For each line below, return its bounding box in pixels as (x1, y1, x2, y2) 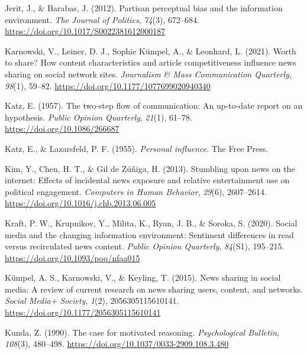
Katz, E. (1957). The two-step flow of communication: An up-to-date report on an (5, 99, 303, 112)
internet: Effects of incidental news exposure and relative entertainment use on (5, 174, 290, 186)
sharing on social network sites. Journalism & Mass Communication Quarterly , (5, 67, 292, 80)
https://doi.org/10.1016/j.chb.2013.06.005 (5, 197, 156, 209)
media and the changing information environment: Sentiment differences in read (5, 228, 294, 241)
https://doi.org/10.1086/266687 (5, 122, 119, 135)
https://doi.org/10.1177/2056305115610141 (5, 306, 161, 319)
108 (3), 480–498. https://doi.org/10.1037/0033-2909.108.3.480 (5, 337, 229, 350)
